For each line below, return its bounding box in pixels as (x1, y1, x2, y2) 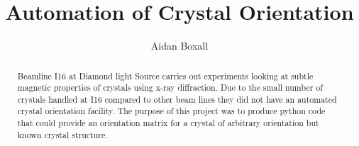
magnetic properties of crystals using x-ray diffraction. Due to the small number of (17, 82, 323, 94)
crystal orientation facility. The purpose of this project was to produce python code (17, 105, 326, 117)
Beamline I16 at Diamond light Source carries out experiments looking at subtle (17, 69, 314, 82)
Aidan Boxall (150, 38, 209, 53)
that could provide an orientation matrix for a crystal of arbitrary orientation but (17, 117, 319, 129)
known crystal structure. (17, 128, 108, 140)
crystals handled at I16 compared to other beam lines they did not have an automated (17, 93, 337, 105)
